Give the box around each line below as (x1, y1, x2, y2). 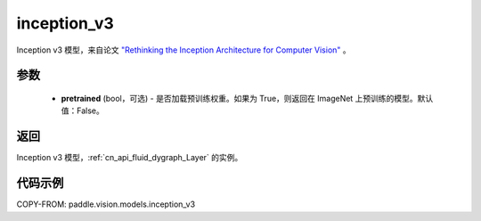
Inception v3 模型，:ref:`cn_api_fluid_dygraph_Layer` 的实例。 (16, 152, 243, 163)
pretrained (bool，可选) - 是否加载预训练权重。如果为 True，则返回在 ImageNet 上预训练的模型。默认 (61, 93, 434, 103)
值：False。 (61, 105, 104, 116)
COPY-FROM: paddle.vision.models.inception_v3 (16, 199, 196, 209)
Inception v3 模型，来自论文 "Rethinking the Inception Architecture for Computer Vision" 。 (16, 45, 351, 55)
